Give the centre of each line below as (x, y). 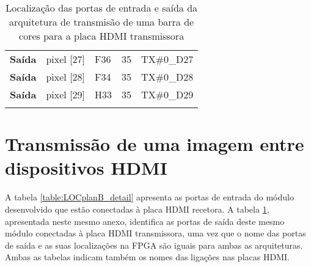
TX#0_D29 (167, 94)
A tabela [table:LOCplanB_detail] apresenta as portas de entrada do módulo (149, 197)
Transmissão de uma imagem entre (155, 144)
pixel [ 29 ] (66, 94)
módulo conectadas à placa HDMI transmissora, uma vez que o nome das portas (155, 233)
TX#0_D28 (167, 77)
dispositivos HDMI (86, 168)
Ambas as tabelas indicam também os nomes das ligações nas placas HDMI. (147, 257)
